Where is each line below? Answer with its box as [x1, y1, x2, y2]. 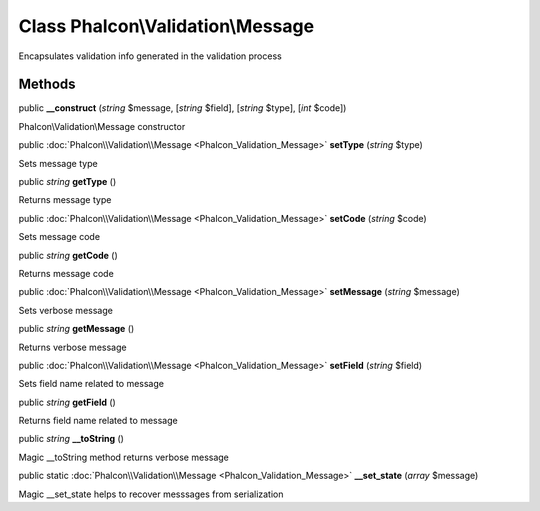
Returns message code [18, 267, 114, 279]
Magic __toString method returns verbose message [18, 451, 230, 463]
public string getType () [18, 176, 117, 188]
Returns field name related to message [18, 415, 179, 427]
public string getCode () [18, 249, 119, 261]
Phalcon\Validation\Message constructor [18, 120, 186, 132]
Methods [18, 76, 76, 93]
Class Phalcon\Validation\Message [18, 15, 315, 37]
